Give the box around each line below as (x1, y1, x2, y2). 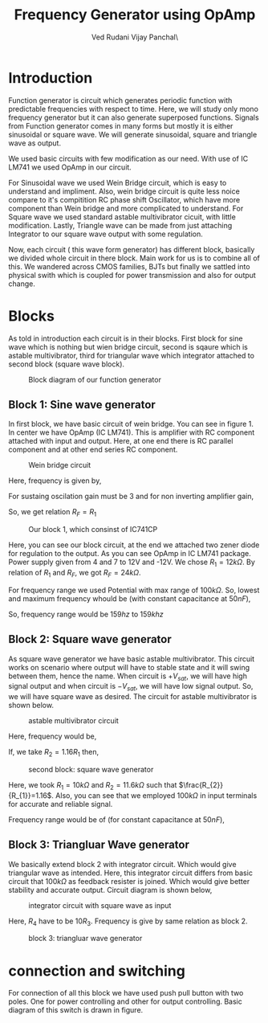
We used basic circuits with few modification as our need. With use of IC (8, 153, 249, 163)
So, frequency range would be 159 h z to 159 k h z (8, 609, 164, 619)
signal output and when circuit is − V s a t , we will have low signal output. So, (8, 681, 254, 693)
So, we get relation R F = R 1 (8, 507, 97, 519)
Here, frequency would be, (8, 731, 97, 741)
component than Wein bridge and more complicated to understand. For (8, 203, 244, 213)
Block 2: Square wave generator (8, 632, 173, 646)
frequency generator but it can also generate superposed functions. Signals (8, 113, 259, 122)
